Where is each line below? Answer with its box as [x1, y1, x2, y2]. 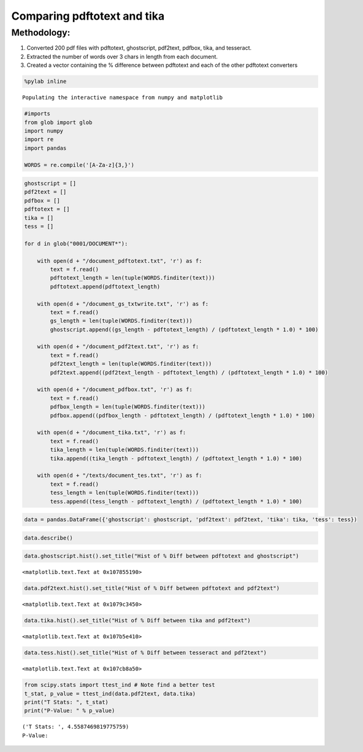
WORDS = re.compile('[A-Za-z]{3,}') [24, 161, 135, 169]
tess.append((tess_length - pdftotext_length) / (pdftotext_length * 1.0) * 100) [50, 498, 303, 505]
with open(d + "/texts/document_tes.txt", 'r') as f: [37, 472, 202, 479]
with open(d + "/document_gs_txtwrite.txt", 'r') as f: [37, 300, 209, 307]
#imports [24, 110, 51, 117]
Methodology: [11, 27, 71, 38]
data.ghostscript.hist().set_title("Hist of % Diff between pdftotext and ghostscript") [24, 552, 300, 560]
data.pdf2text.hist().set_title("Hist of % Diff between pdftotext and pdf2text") [24, 585, 280, 592]
